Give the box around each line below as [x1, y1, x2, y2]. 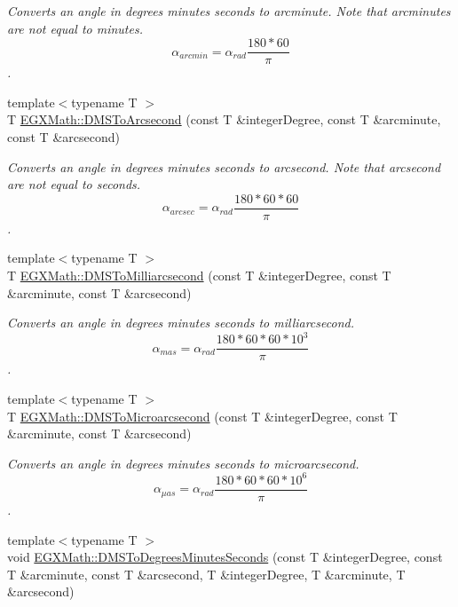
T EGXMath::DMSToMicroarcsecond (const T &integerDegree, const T [7, 406, 398, 425]
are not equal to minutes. [7, 19, 143, 37]
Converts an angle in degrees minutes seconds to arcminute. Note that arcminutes [7, 2, 451, 20]
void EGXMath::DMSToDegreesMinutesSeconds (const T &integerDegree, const [7, 548, 443, 566]
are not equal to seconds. [7, 175, 141, 193]
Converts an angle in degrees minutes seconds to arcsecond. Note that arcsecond [7, 157, 441, 176]
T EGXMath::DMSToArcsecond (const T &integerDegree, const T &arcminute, [7, 110, 441, 129]
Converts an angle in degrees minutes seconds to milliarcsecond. [7, 313, 354, 332]
